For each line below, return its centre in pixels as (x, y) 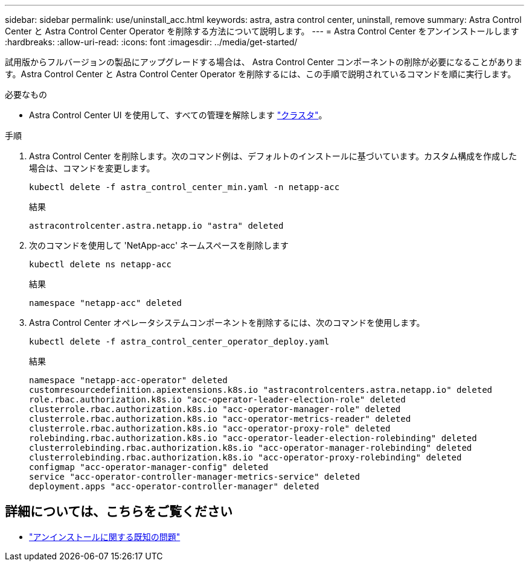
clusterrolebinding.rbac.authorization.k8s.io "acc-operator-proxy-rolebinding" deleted (245, 457)
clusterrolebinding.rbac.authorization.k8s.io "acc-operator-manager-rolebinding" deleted (251, 448)
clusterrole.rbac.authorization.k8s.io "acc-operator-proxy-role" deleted (210, 428)
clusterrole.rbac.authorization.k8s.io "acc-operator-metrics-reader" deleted (220, 419)
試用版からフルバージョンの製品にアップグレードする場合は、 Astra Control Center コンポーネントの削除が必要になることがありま (264, 62)
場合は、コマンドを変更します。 (92, 168)
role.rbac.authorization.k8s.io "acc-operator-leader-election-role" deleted (217, 399)
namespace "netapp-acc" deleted (105, 303)
